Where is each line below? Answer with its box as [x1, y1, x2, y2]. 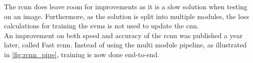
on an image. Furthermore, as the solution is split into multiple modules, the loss [4, 11, 249, 21]
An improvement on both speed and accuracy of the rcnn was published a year [4, 30, 243, 40]
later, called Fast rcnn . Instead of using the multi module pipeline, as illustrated [4, 40, 247, 50]
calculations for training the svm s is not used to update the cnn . [4, 21, 199, 31]
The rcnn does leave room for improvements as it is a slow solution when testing [4, 1, 248, 11]
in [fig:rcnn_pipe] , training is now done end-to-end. [4, 49, 160, 59]
